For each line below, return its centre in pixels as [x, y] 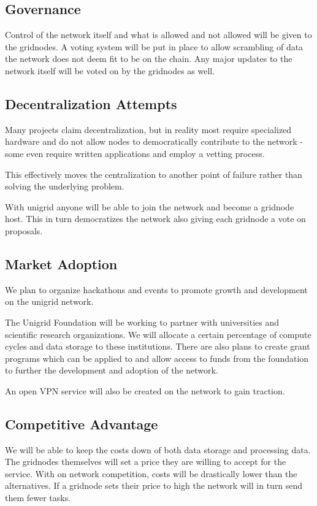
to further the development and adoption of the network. [112, 370]
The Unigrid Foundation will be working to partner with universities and [142, 322]
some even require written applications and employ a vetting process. [135, 153]
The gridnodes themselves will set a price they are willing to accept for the [146, 462]
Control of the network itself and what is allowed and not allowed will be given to [158, 35]
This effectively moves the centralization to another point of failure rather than [154, 174]
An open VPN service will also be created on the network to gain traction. [145, 390]
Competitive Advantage [82, 424]
